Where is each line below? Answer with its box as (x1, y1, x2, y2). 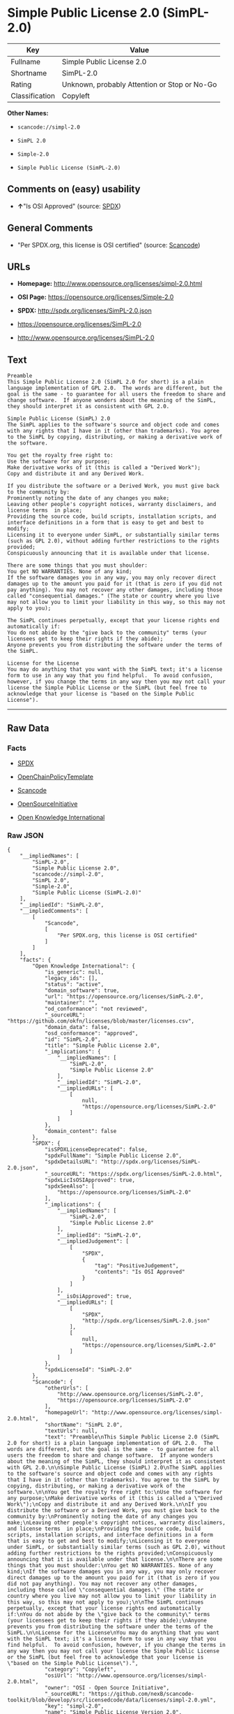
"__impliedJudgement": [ (56, 1238, 130, 1245)
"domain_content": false (44, 1128, 117, 1135)
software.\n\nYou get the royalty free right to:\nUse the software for (7, 1489, 223, 1496)
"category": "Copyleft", (44, 1666, 117, 1673)
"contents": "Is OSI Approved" (94, 1269, 186, 1276)
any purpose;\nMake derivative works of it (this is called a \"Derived (7, 1495, 223, 1502)
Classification (10, 91, 56, 101)
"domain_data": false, (44, 1024, 111, 1031)
